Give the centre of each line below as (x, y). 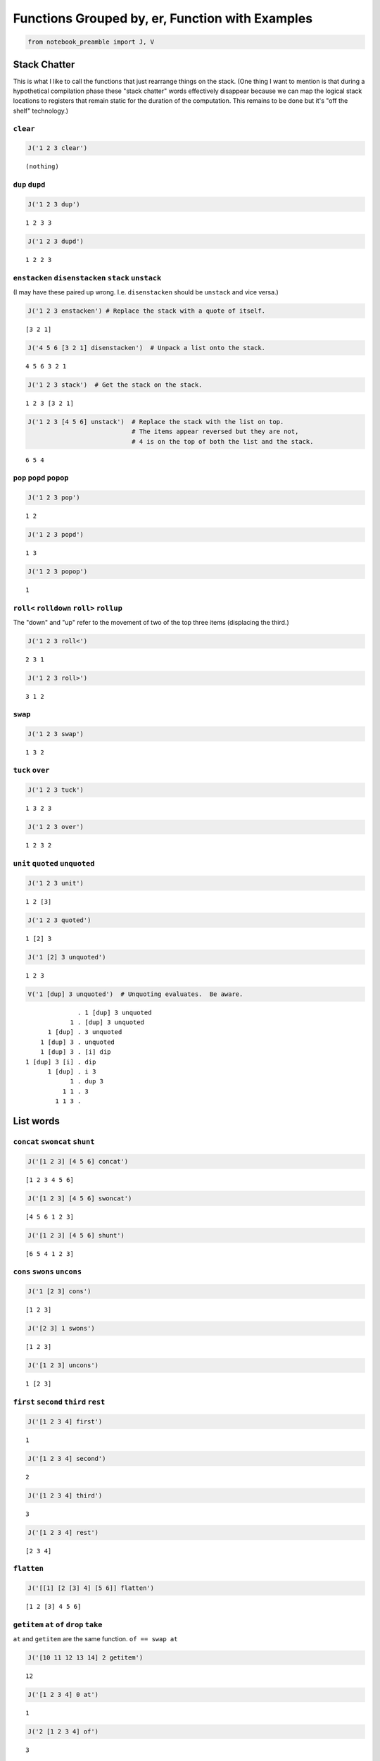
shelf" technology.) (41, 111)
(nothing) (42, 167)
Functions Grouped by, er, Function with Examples (163, 18)
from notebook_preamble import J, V (91, 42)
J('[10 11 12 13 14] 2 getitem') (85, 1658)
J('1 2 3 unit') (56, 883)
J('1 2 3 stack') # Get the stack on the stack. (115, 385)
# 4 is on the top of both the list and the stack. (222, 441)
